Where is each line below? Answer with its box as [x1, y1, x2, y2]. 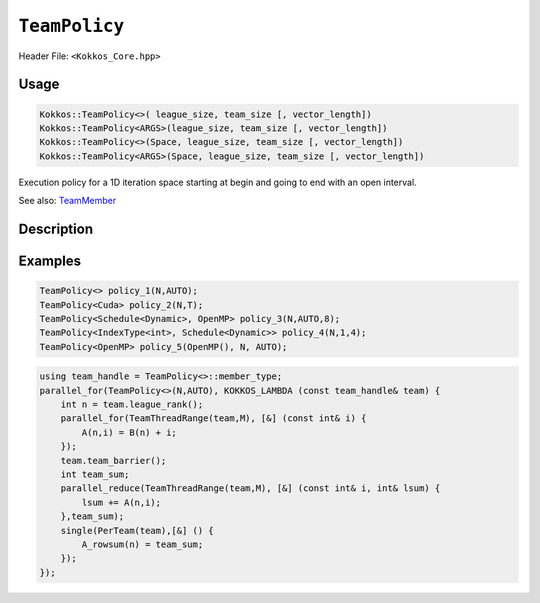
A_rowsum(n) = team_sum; [81, 538, 204, 550]
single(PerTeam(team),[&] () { [60, 525, 214, 536]
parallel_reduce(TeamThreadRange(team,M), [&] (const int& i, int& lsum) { [60, 483, 441, 494]
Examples [18, 252, 82, 269]
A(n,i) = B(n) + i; [81, 426, 177, 438]
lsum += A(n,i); [81, 496, 162, 508]
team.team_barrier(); [60, 455, 167, 466]
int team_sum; [60, 468, 130, 480]
